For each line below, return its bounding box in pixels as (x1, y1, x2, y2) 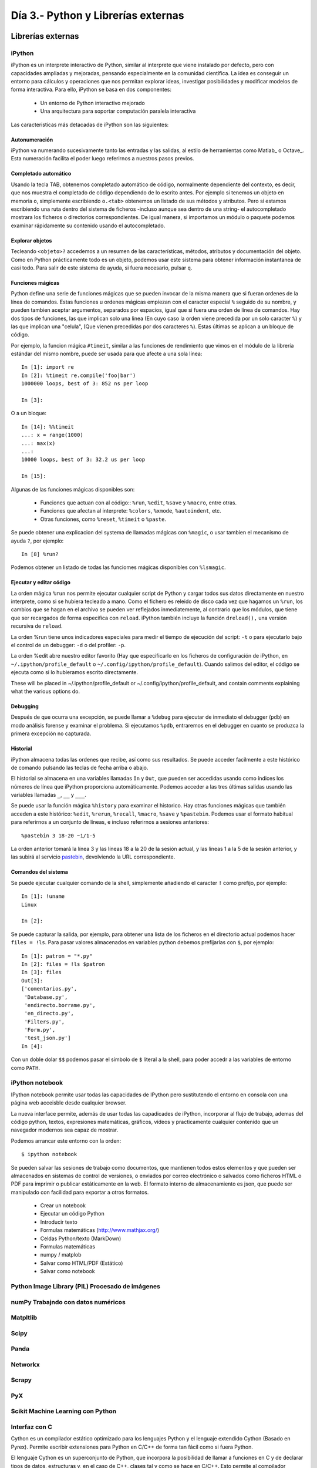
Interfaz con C (11, 1423, 53, 1431)
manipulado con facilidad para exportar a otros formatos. (11, 1188, 149, 1196)
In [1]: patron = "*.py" (21, 952, 93, 959)
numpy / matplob (40, 1251, 82, 1258)
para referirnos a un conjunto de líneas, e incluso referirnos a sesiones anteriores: (11, 819, 210, 826)
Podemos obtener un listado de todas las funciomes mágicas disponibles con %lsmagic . (11, 564, 226, 571)
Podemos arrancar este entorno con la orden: (11, 1137, 122, 1144)
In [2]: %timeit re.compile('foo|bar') (21, 372, 136, 379)
